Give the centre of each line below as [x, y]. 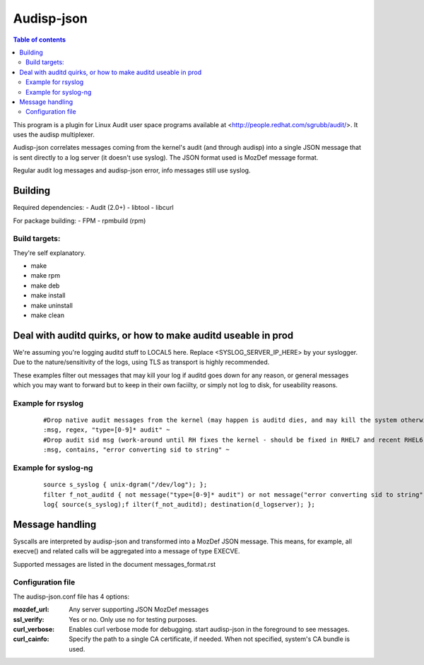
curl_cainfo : [31, 639]
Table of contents [40, 40]
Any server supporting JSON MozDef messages [139, 610]
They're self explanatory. [49, 253]
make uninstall [52, 305]
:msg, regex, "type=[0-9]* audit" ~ [107, 430]
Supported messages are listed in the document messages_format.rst [114, 564]
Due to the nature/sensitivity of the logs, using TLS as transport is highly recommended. [141, 362]
